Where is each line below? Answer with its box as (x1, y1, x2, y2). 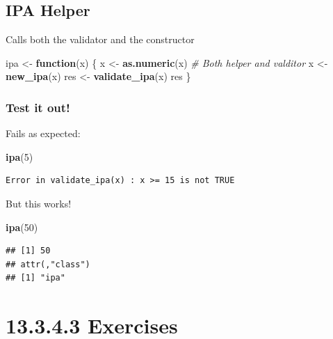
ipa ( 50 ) (6, 219, 38, 234)
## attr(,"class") (6, 259, 90, 269)
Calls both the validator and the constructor (6, 32, 195, 47)
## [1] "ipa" (6, 273, 65, 283)
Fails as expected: (6, 126, 81, 141)
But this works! (6, 196, 72, 210)
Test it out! (6, 98, 70, 116)
